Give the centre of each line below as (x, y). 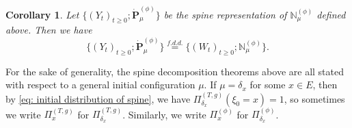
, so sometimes (314, 98)
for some (268, 85)
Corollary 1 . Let (42, 14)
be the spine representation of (225, 14)
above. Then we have (49, 30)
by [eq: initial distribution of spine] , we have (98, 98)
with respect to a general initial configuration (100, 85)
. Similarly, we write (164, 114)
